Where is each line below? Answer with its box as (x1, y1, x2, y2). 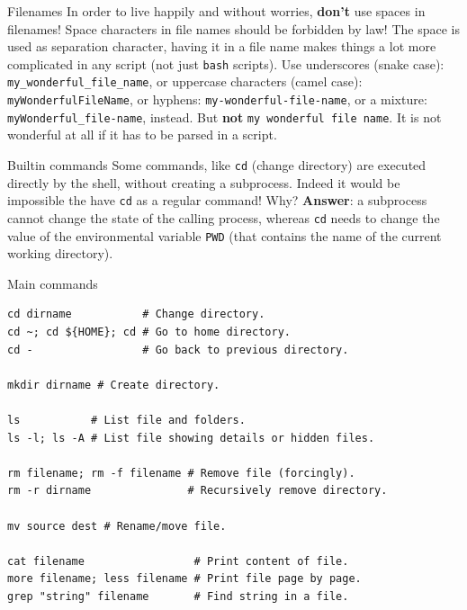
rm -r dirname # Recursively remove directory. (7, 484, 388, 498)
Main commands (7, 274, 98, 292)
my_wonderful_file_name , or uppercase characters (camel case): (7, 72, 363, 91)
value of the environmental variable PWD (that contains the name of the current (7, 226, 442, 245)
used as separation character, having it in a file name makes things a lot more (7, 37, 436, 56)
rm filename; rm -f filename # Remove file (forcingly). (7, 466, 355, 480)
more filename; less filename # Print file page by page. (7, 572, 362, 586)
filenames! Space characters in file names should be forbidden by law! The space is (7, 19, 460, 38)
